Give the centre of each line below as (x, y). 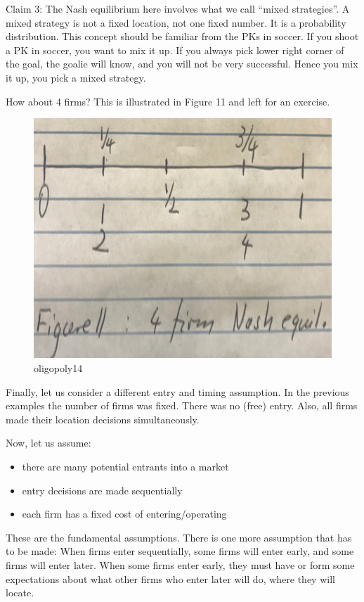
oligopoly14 (58, 368)
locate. (20, 593)
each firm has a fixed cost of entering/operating (124, 514)
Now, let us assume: (48, 443)
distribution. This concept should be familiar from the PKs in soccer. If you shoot (182, 36)
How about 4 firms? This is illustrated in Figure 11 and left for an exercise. (168, 101)
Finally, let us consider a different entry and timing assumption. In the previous (177, 391)
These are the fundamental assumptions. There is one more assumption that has (179, 537)
